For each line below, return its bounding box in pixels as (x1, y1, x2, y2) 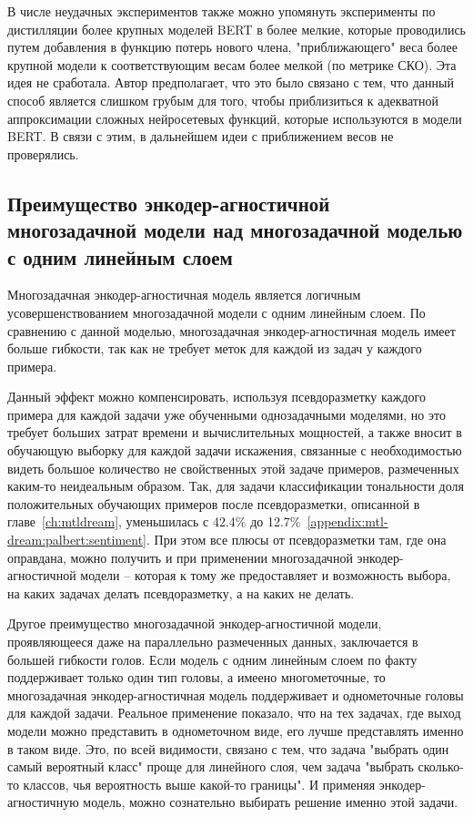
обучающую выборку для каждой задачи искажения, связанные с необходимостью (7, 441, 462, 460)
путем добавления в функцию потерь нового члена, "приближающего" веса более (7, 37, 458, 56)
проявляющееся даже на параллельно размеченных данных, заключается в (7, 632, 418, 651)
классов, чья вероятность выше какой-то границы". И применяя (23, 774, 376, 793)
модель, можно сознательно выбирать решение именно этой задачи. (83, 792, 458, 812)
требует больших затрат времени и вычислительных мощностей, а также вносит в (7, 423, 462, 442)
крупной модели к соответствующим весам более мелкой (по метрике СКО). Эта (7, 55, 457, 74)
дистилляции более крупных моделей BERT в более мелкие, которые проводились (7, 19, 467, 38)
